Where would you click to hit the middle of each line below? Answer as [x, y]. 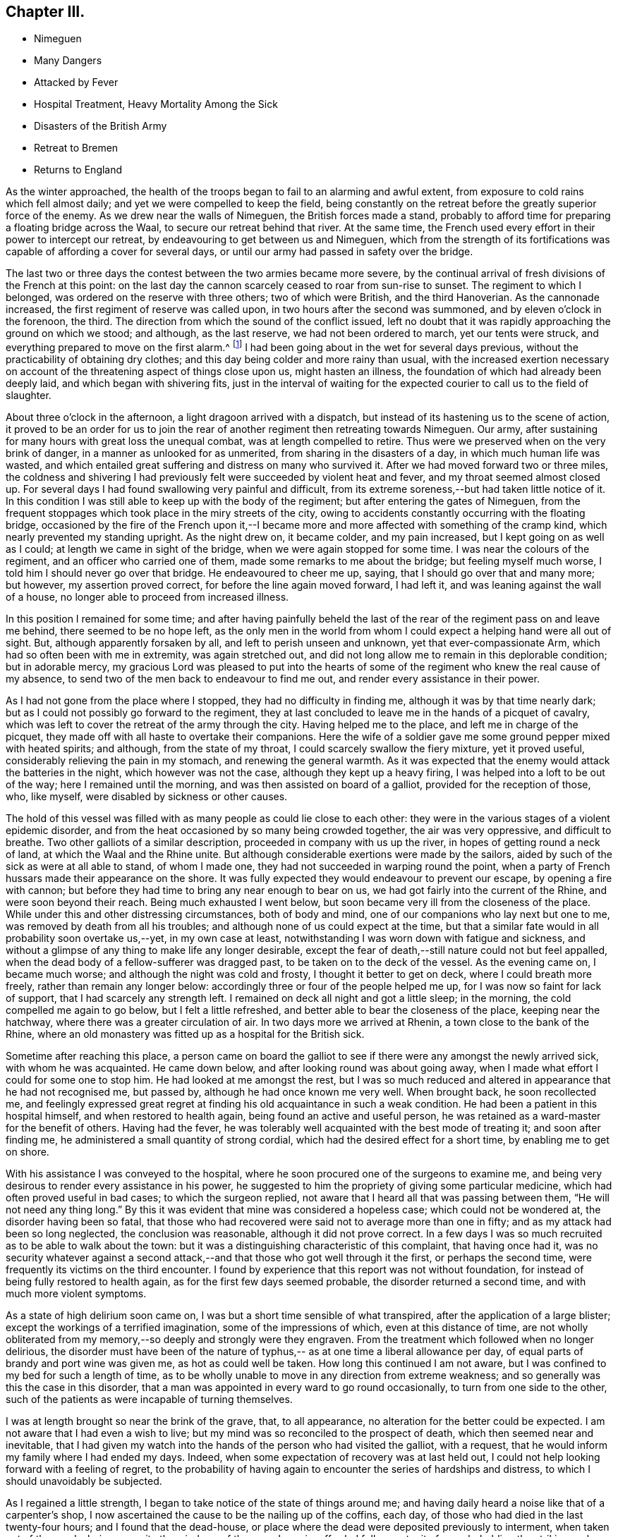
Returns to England [78, 170]
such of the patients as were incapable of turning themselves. [149, 1400]
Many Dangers [68, 61]
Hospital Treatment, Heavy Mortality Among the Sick [156, 104]
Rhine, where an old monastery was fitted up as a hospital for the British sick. [185, 1034]
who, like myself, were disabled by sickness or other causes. [147, 797]
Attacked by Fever [76, 82]
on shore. [28, 1152]
